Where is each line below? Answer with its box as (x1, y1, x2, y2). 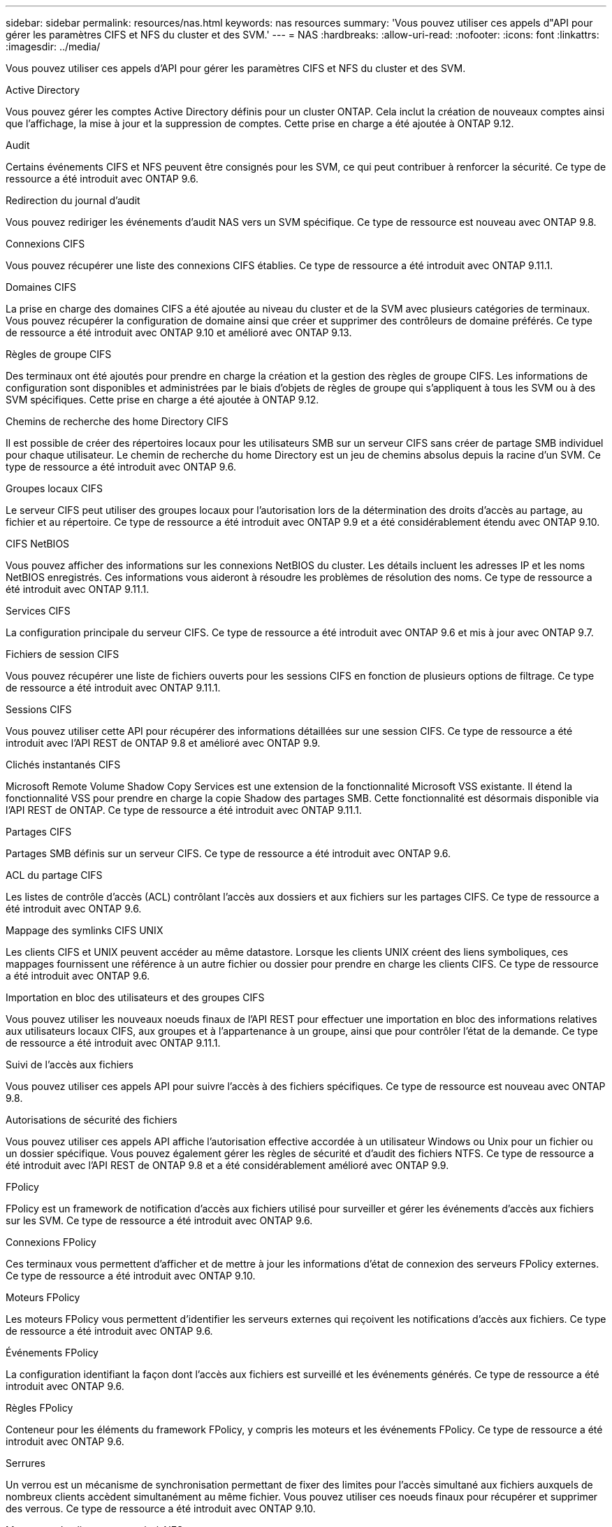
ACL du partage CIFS (6, 869, 103, 881)
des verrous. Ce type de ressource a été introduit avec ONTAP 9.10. (6, 1503, 316, 1514)
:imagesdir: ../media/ (6, 41, 101, 52)
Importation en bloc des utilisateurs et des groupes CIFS (6, 991, 265, 1003)
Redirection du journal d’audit (6, 194, 140, 206)
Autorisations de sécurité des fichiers (6, 1114, 177, 1126)
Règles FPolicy (6, 1402, 73, 1414)
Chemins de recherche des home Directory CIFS (6, 415, 228, 427)
